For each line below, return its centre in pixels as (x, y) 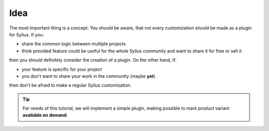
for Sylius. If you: (27, 34)
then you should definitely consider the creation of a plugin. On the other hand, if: (93, 60)
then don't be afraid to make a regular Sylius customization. (70, 85)
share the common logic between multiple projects (74, 44)
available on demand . (45, 115)
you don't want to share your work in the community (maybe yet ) (88, 76)
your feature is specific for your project (62, 69)
